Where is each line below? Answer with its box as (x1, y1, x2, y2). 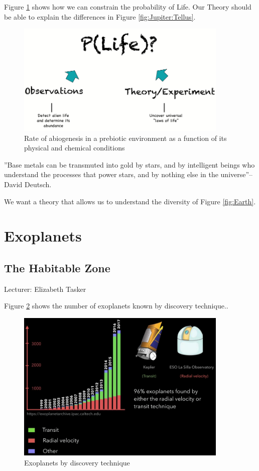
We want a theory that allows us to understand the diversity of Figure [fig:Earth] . (4, 196, 256, 206)
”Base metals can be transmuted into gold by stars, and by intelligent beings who (4, 159, 255, 170)
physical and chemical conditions (24, 142, 125, 153)
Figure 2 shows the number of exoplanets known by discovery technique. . (4, 300, 228, 311)
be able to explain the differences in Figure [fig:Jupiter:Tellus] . (4, 11, 196, 22)
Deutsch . (25, 179, 52, 190)
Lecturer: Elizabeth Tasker (4, 283, 86, 294)
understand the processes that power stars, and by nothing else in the (4, 169, 218, 180)
